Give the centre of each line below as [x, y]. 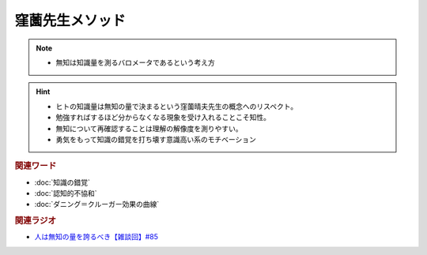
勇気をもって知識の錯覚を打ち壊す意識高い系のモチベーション [156, 139]
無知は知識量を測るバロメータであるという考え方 [135, 62]
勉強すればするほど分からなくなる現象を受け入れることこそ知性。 [163, 118]
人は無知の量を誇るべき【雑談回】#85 [96, 237]
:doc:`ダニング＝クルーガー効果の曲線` [97, 204]
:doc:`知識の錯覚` [62, 182]
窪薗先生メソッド [70, 21]
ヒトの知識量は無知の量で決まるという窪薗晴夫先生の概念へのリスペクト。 [177, 106]
